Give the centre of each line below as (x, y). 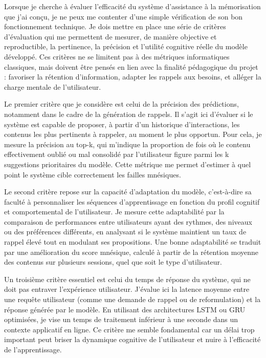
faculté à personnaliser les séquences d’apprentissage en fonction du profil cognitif (132, 201)
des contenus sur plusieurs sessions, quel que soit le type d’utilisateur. (113, 262)
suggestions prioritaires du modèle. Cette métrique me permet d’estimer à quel (128, 164)
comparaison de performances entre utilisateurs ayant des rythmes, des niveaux (128, 221)
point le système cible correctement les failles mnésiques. (93, 174)
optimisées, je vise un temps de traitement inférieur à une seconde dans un (121, 319)
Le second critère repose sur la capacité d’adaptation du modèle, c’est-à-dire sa (128, 192)
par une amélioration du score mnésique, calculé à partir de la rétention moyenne (131, 252)
